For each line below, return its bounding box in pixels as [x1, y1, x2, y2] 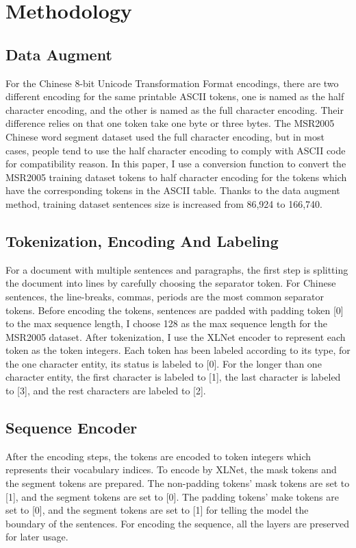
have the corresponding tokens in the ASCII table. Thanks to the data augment [5, 183, 340, 198]
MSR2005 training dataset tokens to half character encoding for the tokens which [5, 169, 347, 184]
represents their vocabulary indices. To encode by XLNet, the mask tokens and [5, 462, 337, 477]
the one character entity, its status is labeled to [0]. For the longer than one [5, 356, 322, 370]
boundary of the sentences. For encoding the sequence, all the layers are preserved [5, 516, 350, 530]
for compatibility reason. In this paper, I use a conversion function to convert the [5, 156, 346, 171]
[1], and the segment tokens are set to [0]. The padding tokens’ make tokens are [5, 489, 339, 503]
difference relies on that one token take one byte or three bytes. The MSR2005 [5, 116, 335, 130]
